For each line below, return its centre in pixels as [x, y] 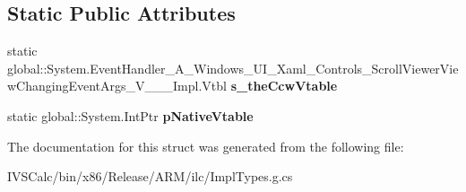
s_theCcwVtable [284, 86]
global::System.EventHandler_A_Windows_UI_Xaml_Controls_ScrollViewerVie [233, 68]
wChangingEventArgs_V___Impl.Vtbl [117, 86]
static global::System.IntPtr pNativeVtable [130, 115]
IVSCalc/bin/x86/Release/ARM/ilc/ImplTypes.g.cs [150, 176]
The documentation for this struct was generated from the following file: [206, 146]
